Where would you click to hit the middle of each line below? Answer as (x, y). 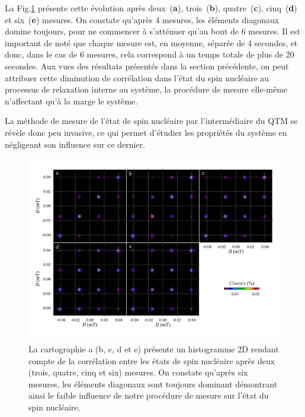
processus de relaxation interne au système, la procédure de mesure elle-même (146, 89)
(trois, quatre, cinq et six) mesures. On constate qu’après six (138, 372)
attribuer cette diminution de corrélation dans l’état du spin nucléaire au (137, 77)
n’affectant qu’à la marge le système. (71, 101)
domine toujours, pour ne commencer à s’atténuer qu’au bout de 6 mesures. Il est (153, 31)
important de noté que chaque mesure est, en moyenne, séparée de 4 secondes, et (151, 42)
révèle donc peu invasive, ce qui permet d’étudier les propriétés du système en (146, 132)
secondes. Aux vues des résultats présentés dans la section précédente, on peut (147, 66)
